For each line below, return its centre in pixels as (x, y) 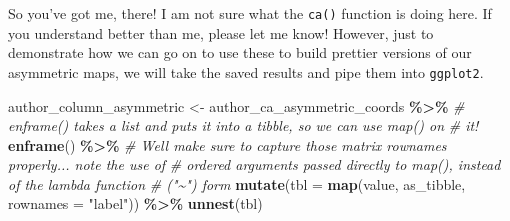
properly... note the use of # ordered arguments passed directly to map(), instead (254, 164)
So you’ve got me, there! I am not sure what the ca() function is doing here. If (250, 13)
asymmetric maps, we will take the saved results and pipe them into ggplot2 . (246, 71)
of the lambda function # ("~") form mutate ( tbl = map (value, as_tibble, (237, 183)
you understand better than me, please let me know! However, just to (221, 32)
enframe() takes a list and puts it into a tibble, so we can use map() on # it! (243, 125)
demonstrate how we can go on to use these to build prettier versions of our (240, 52)
